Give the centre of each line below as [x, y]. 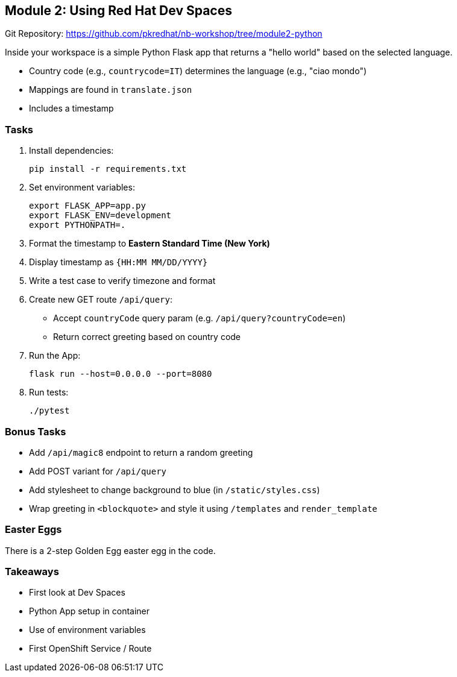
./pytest [49, 411]
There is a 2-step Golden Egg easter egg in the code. [110, 550]
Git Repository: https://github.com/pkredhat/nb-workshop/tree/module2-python [164, 34]
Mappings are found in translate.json [111, 90]
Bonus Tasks [36, 431]
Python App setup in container [90, 611]
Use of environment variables [87, 630]
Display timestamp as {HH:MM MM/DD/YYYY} [118, 262]
